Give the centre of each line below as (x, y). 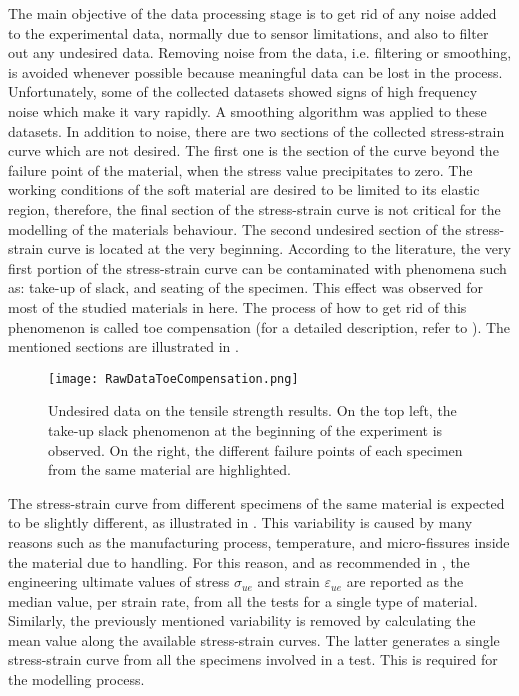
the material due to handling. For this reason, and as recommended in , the (239, 561)
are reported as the (405, 581)
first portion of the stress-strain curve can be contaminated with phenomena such (257, 267)
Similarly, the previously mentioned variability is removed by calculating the (242, 620)
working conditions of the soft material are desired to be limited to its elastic (244, 189)
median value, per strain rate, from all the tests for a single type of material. (243, 600)
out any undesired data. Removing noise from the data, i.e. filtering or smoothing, (260, 52)
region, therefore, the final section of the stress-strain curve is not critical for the (254, 208)
